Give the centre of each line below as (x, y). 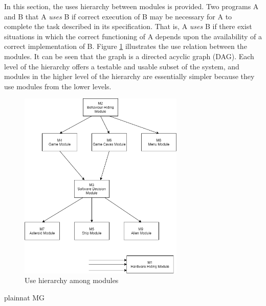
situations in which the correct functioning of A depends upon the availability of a (133, 36)
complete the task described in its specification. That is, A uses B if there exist (128, 26)
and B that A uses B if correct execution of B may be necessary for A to (118, 16)
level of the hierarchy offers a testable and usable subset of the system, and (122, 66)
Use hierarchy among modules (72, 280)
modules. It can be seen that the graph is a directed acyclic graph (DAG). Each (129, 56)
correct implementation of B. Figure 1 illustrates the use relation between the (126, 46)
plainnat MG (25, 297)
